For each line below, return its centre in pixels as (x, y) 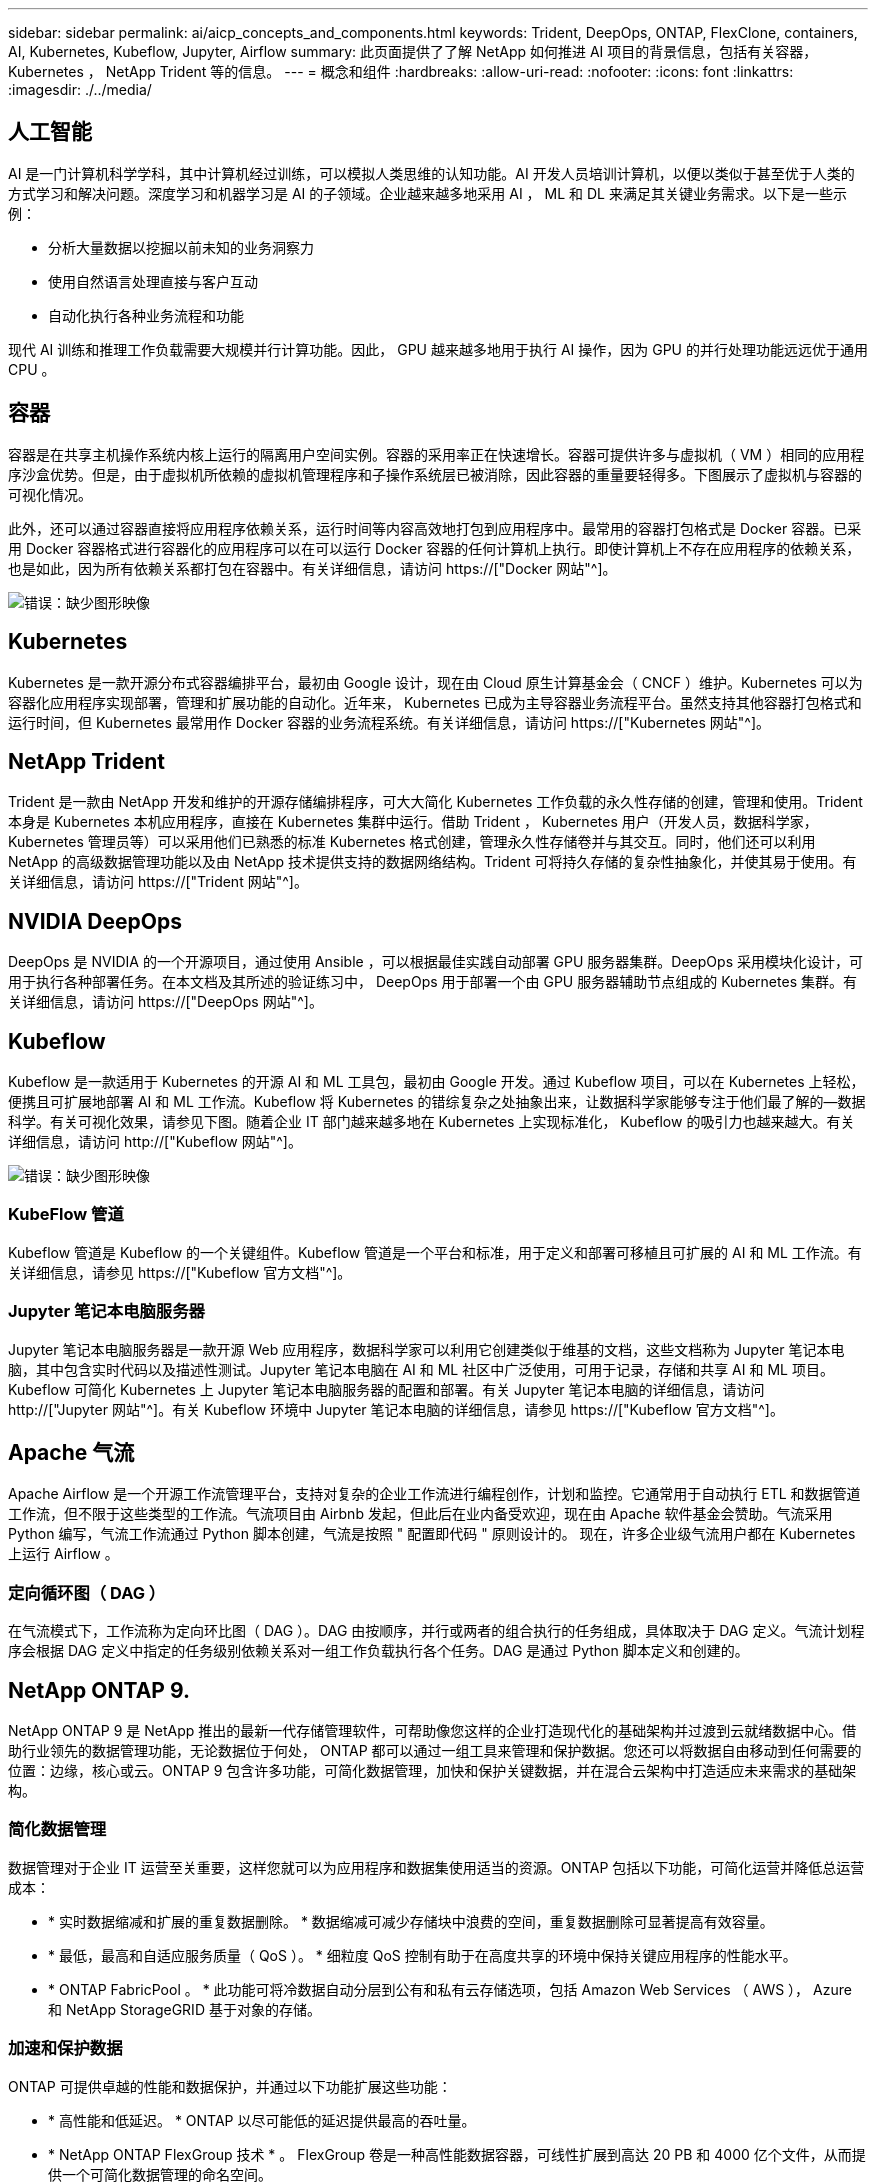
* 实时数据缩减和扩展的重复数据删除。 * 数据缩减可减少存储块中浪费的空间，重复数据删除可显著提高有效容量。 (411, 1921)
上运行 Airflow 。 (63, 1554)
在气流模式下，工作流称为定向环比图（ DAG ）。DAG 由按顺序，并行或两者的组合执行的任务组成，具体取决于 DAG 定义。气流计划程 (436, 1631)
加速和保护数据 (65, 2048)
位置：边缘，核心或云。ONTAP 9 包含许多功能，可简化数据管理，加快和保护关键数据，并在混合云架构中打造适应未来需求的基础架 (432, 1770)
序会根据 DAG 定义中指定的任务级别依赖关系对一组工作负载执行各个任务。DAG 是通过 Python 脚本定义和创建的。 (378, 1651)
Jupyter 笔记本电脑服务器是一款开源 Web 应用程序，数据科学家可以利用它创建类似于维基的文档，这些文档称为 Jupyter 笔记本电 (426, 1349)
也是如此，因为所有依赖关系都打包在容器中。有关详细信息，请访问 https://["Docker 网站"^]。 (312, 568)
